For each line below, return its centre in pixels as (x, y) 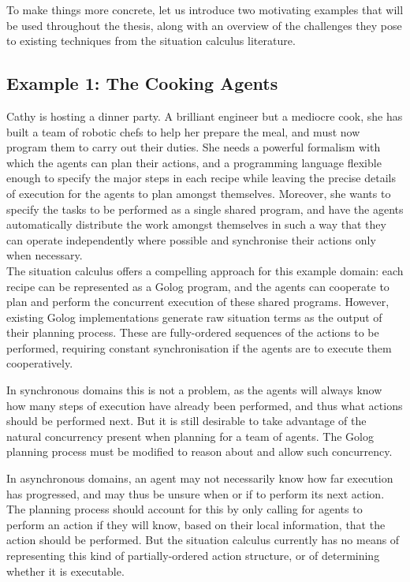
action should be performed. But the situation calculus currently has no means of (203, 540)
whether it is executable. (65, 571)
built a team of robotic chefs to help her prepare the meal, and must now (183, 131)
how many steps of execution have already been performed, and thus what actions (205, 405)
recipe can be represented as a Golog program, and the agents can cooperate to (198, 286)
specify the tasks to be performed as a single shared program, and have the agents (205, 209)
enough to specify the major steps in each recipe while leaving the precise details (201, 178)
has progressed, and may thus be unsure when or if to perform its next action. (196, 493)
